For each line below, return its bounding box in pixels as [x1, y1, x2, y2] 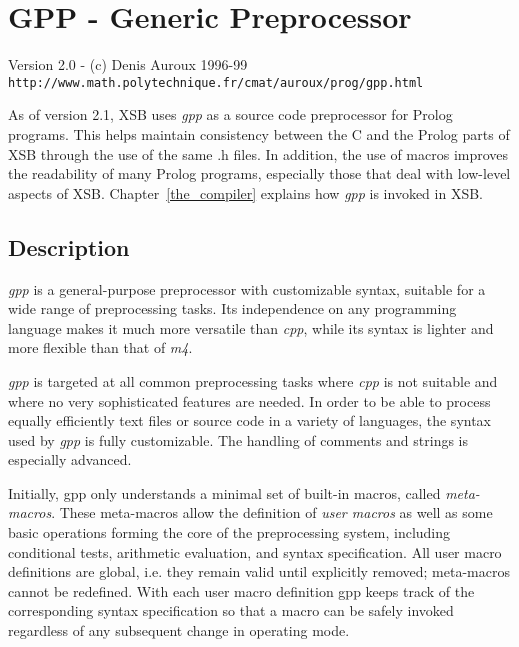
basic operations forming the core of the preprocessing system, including [8, 522, 451, 543]
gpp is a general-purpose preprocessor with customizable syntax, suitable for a [8, 278, 486, 299]
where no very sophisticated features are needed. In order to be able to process [8, 390, 491, 411]
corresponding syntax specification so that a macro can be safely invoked [8, 600, 454, 621]
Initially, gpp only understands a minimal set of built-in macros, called [8, 482, 441, 503]
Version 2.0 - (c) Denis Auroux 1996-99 [8, 54, 248, 75]
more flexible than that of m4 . [8, 337, 193, 358]
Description [8, 231, 130, 262]
